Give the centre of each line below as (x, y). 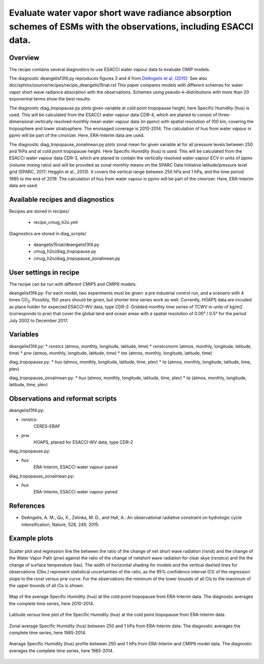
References (27, 506)
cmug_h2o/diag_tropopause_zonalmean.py (77, 258)
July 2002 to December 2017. (39, 320)
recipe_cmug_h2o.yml (56, 222)
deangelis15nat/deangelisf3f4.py (66, 245)
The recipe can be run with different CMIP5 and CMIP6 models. (73, 284)
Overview (24, 58)
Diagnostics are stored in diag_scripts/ (48, 233)
